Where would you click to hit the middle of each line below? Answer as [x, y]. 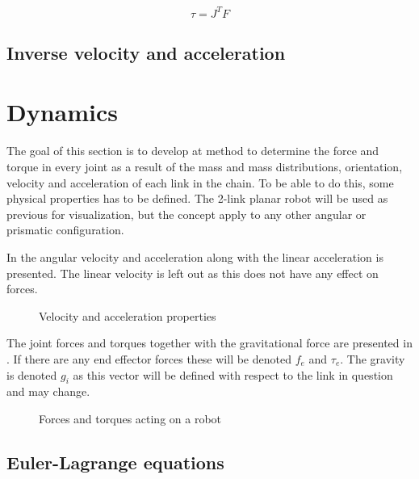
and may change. [48, 391]
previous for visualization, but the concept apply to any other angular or [186, 214]
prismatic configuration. [65, 230]
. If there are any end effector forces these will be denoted [149, 358]
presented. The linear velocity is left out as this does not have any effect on [193, 273]
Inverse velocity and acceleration [146, 52]
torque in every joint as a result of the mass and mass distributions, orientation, [205, 166]
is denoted [32, 374]
